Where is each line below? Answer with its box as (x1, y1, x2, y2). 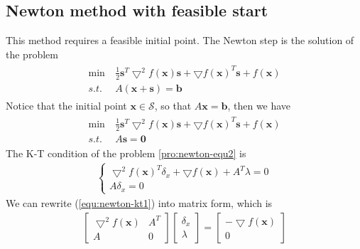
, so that (154, 97, 192, 112)
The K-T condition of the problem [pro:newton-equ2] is (6, 145, 246, 160)
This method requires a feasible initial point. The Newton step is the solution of (6, 33, 354, 48)
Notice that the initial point (6, 97, 127, 112)
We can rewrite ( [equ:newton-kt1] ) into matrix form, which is (6, 195, 273, 210)
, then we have (227, 97, 291, 112)
